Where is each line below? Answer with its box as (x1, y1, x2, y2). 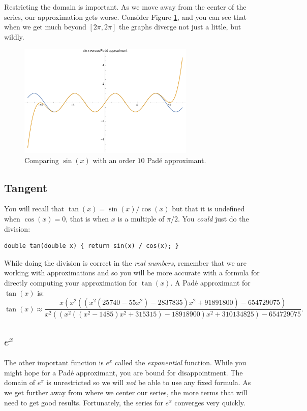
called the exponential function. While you (115, 357, 247, 368)
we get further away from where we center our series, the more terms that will (4, 387, 248, 398)
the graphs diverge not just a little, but (118, 21, 241, 32)
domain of (4, 377, 36, 388)
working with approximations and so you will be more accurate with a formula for (4, 267, 260, 278)
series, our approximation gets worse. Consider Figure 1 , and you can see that (4, 11, 247, 22)
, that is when (66, 213, 109, 224)
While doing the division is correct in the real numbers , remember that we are (4, 257, 247, 268)
